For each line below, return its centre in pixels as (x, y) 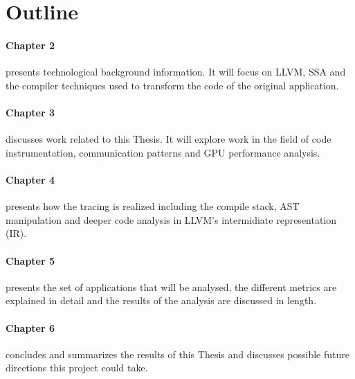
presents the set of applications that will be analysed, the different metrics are (171, 287)
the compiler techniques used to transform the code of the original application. (172, 85)
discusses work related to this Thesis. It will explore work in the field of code (169, 139)
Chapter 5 (30, 260)
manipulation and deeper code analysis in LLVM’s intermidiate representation (171, 219)
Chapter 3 (30, 112)
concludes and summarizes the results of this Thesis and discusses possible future (177, 354)
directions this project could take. (77, 368)
